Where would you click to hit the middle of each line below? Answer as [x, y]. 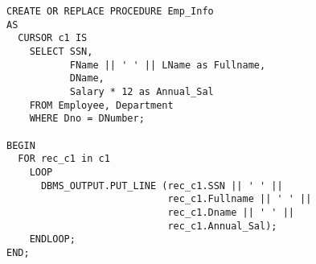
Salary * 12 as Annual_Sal [142, 91]
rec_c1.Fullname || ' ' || [240, 199]
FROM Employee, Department [101, 105]
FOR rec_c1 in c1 [64, 159]
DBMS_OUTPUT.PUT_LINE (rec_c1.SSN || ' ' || [162, 186]
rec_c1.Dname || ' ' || [231, 212]
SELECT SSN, [61, 51]
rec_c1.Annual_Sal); [222, 226]
